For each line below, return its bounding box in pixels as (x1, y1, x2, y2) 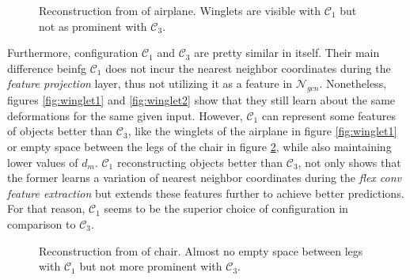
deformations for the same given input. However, (7, 107, 243, 123)
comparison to (7, 215, 76, 232)
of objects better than (7, 123, 113, 139)
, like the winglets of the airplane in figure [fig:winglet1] (127, 123, 397, 139)
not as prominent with (39, 17, 147, 34)
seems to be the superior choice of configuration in (104, 200, 348, 217)
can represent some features (261, 107, 397, 123)
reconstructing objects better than (116, 153, 283, 170)
